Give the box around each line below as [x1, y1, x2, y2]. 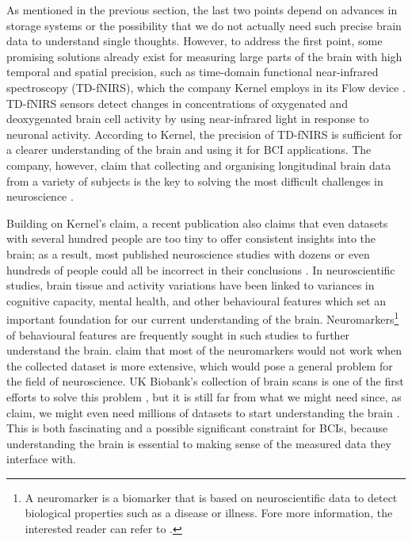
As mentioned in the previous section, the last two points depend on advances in [6, 2, 398, 17]
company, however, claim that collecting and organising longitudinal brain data [6, 156, 391, 173]
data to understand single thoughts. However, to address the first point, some [6, 33, 383, 49]
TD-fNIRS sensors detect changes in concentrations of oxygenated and [6, 94, 348, 111]
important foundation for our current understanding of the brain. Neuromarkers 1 [6, 309, 399, 327]
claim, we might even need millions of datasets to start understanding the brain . [6, 404, 400, 420]
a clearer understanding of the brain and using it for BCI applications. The [6, 141, 372, 158]
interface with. [6, 451, 76, 467]
